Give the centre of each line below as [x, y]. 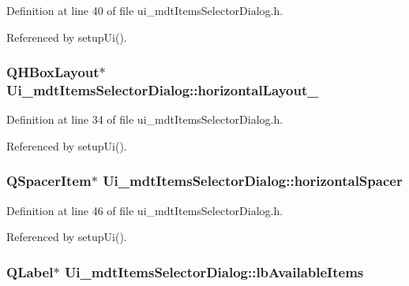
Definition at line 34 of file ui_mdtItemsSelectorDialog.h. [145, 119]
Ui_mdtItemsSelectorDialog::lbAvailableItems [214, 271]
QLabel [30, 271]
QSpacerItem [49, 181]
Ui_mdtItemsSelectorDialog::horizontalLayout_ [163, 90]
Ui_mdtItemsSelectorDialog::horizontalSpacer [253, 181]
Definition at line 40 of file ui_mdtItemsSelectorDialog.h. [145, 10]
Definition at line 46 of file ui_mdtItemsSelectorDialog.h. [145, 210]
